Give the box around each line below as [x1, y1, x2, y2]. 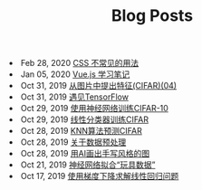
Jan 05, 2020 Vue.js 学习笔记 [21, 69, 130, 80]
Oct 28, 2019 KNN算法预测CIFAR [21, 126, 142, 137]
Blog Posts [111, 5, 194, 26]
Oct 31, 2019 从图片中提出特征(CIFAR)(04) [21, 81, 178, 91]
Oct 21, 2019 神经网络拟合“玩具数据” [21, 159, 156, 170]
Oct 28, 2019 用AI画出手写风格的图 [21, 148, 150, 159]
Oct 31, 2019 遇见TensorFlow [21, 91, 130, 102]
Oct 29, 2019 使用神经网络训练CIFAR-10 [21, 103, 169, 114]
